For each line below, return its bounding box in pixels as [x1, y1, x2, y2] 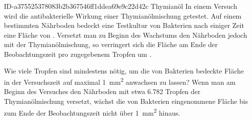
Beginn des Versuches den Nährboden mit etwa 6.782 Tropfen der [4, 86, 201, 97]
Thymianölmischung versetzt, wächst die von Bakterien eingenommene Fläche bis [4, 96, 248, 106]
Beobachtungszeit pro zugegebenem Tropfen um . [4, 48, 152, 59]
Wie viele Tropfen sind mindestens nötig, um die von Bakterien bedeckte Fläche [4, 65, 244, 75]
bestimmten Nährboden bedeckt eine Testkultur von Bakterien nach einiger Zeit [4, 20, 244, 30]
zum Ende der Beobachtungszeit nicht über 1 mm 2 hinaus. [4, 106, 181, 118]
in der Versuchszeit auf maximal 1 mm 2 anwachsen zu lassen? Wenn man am [4, 75, 236, 87]
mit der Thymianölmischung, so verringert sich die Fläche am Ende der [4, 39, 218, 49]
